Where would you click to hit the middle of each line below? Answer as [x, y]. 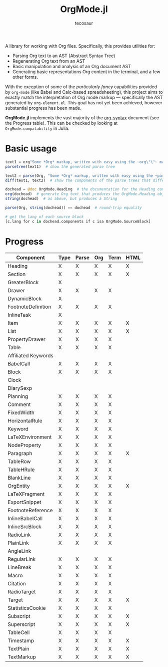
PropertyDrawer [27, 339]
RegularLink [22, 559]
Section [17, 274]
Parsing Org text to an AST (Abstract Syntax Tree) [64, 56]
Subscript [19, 616]
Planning [18, 396]
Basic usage [31, 149]
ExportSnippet [24, 502]
